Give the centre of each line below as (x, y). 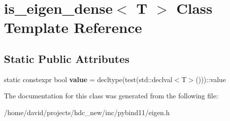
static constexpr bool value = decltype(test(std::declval (88, 79)
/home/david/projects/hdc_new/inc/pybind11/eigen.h (87, 112)
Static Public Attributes (67, 58)
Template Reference (73, 27)
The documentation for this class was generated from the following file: (111, 96)
